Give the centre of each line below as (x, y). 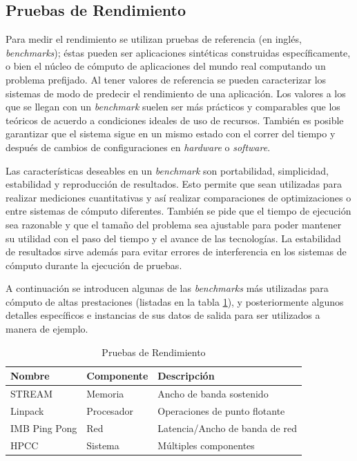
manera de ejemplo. (47, 329)
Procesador (110, 410)
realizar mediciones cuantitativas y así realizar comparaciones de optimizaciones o (178, 197)
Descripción (186, 376)
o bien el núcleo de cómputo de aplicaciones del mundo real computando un (166, 66)
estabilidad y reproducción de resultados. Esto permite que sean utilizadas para (174, 184)
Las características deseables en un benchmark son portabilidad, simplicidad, (167, 170)
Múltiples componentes (206, 445)
